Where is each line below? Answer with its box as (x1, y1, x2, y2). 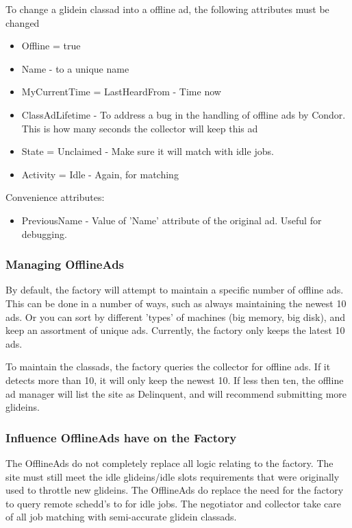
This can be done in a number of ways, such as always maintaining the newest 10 (5, 296, 347, 310)
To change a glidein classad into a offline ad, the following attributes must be (5, 2, 329, 16)
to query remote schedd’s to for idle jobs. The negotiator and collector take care (5, 496, 342, 510)
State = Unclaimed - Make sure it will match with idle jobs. (21, 144, 274, 158)
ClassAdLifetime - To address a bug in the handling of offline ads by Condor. (21, 107, 346, 121)
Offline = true (21, 38, 81, 53)
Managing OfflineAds (5, 256, 125, 273)
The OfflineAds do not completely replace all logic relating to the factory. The (5, 455, 334, 470)
